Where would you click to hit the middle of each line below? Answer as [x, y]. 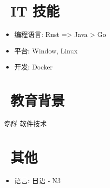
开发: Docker [33, 67]
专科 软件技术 [25, 124]
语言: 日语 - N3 [37, 180]
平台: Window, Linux [46, 50]
